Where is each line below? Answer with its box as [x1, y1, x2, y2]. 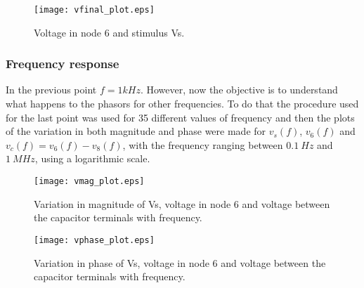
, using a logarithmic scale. [34, 151, 150, 166]
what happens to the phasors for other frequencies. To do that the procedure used [6, 96, 359, 111]
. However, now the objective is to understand [140, 82, 338, 97]
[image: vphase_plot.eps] [34, 235, 155, 245]
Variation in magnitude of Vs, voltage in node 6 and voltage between [34, 196, 330, 211]
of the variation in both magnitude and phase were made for [6, 124, 266, 138]
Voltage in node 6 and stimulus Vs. [34, 25, 185, 39]
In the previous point [6, 82, 97, 97]
